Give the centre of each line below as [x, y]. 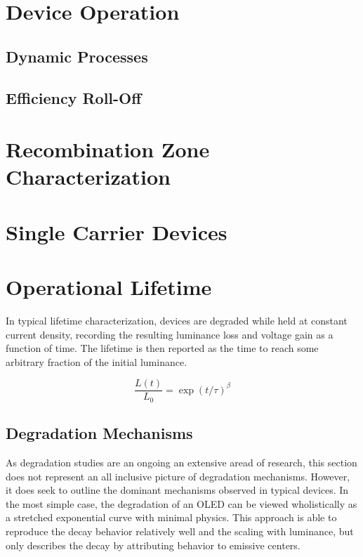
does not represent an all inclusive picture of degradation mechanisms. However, [178, 476]
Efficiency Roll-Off [74, 97]
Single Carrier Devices [117, 231]
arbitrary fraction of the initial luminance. [97, 361]
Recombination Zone [108, 149]
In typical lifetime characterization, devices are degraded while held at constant [177, 320]
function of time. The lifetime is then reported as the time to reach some [162, 348]
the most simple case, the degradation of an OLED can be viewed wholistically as [181, 503]
